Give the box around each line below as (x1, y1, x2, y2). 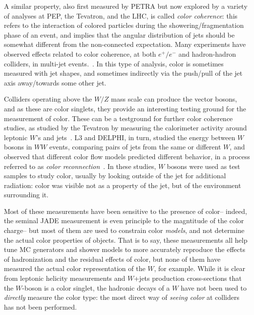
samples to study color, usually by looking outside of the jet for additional (4, 170, 226, 181)
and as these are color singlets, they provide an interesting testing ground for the (4, 103, 246, 113)
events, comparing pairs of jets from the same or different (49, 142, 221, 152)
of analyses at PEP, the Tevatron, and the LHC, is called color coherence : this (4, 10, 238, 21)
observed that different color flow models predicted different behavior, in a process (4, 151, 250, 161)
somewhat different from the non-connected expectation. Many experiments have (4, 39, 246, 49)
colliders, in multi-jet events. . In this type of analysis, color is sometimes (4, 58, 224, 68)
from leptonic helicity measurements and (4, 273, 126, 283)
